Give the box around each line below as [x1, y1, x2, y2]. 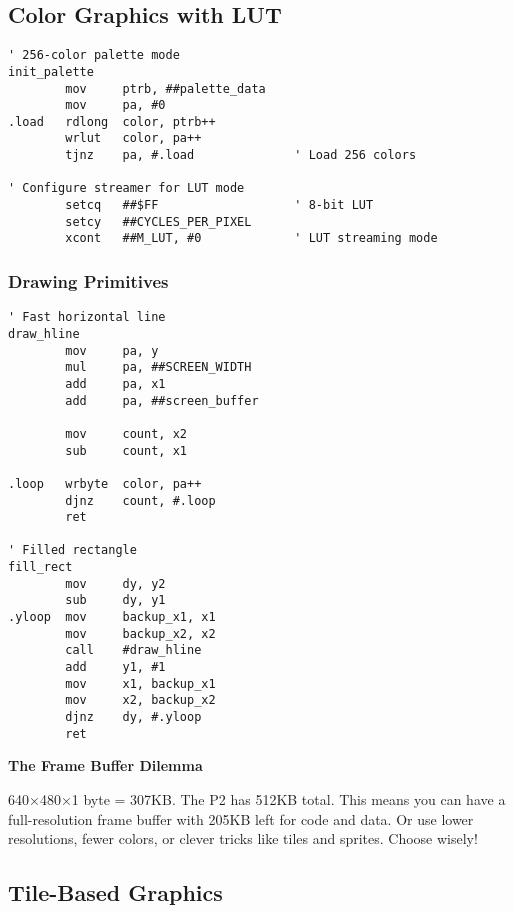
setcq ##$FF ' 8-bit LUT [65, 198, 374, 213]
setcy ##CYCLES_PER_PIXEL [65, 214, 252, 229]
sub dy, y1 [65, 593, 166, 608]
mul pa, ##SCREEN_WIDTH [65, 360, 252, 375]
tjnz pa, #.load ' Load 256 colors [65, 148, 417, 163]
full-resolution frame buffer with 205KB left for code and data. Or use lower [8, 808, 474, 829]
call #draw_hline [65, 643, 202, 658]
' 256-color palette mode [8, 48, 180, 63]
